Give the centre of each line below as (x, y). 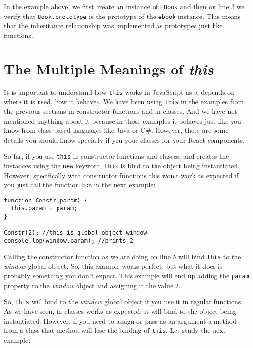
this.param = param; (44, 209)
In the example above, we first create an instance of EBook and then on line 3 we (124, 6)
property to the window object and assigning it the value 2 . (92, 285)
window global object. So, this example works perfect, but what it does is (113, 266)
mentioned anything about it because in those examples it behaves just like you (123, 120)
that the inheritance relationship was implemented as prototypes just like (113, 26)
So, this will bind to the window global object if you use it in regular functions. (124, 302)
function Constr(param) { (46, 200)
